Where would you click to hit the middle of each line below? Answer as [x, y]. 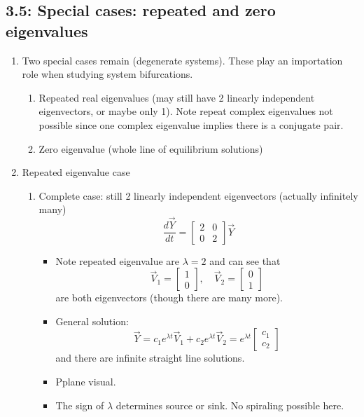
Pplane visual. [86, 381]
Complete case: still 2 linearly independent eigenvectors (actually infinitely [198, 195]
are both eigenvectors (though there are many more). [169, 298]
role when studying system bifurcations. [107, 74]
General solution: [92, 321]
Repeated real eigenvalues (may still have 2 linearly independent [177, 97]
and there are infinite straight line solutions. [150, 358]
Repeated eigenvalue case [76, 172]
